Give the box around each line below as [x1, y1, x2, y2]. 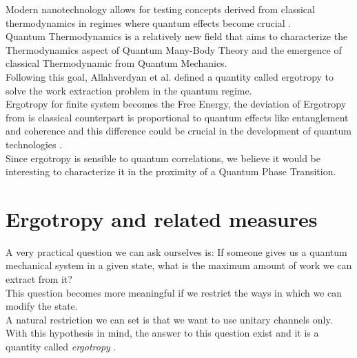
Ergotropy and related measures [6, 204, 318, 232]
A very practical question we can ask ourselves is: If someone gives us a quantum [6, 244, 347, 259]
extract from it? [6, 272, 72, 286]
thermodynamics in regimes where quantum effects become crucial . [6, 15, 292, 30]
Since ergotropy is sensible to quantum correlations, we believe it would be [6, 150, 321, 165]
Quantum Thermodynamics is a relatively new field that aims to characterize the [6, 29, 348, 43]
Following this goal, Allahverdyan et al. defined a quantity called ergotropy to [6, 69, 334, 83]
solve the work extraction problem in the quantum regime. [6, 83, 252, 97]
